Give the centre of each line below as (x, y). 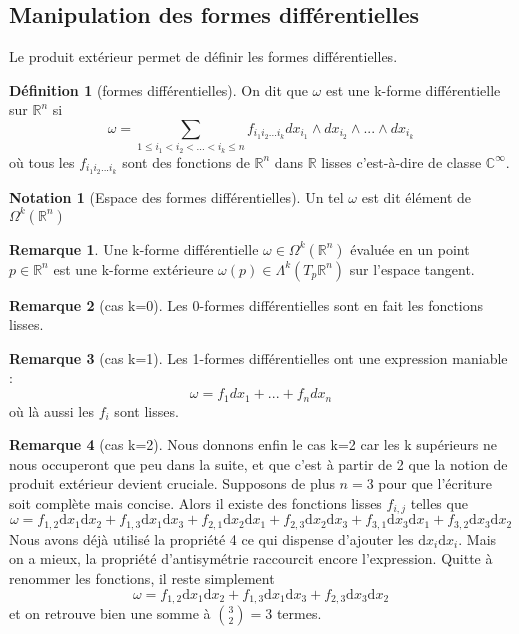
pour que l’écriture (435, 483)
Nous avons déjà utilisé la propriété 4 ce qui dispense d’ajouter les (211, 538)
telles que (439, 502)
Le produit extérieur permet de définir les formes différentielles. (203, 56)
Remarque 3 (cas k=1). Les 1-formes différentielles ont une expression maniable (258, 357)
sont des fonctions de (186, 161)
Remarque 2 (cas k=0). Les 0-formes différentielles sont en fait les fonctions (246, 304)
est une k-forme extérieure (133, 268)
